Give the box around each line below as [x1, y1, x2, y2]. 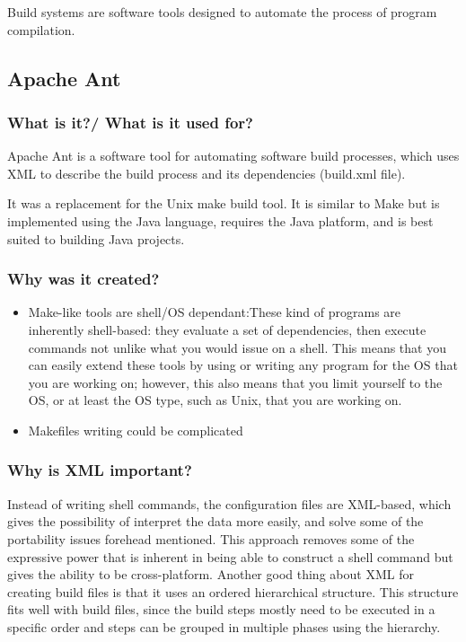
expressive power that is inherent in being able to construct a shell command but [7, 547, 453, 566]
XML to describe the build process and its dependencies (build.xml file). [7, 163, 406, 182]
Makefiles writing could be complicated [28, 420, 243, 439]
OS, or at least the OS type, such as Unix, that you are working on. [28, 391, 402, 409]
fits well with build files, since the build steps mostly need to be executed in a [7, 600, 435, 619]
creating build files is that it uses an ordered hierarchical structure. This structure [7, 582, 459, 601]
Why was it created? [7, 268, 160, 290]
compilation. [7, 20, 75, 39]
